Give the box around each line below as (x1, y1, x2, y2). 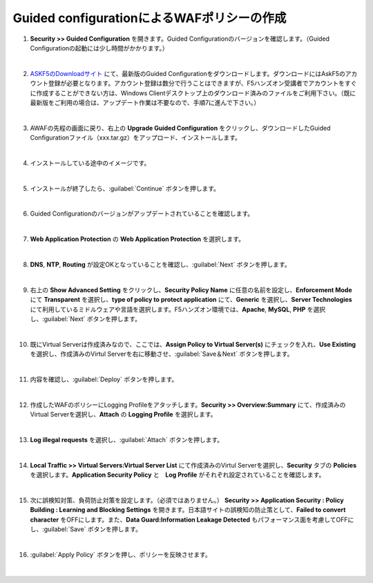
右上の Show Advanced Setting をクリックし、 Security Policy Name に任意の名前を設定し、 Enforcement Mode (30, 285, 352, 294)
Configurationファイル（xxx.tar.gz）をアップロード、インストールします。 (30, 133, 242, 142)
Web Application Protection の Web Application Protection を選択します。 (30, 235, 245, 243)
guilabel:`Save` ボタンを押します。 (44, 525, 142, 533)
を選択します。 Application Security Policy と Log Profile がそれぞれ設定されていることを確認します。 (30, 470, 325, 479)
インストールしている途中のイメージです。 (30, 159, 151, 167)
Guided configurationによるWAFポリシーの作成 (12, 10, 287, 26)
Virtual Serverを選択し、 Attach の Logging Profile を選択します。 (30, 410, 217, 419)
